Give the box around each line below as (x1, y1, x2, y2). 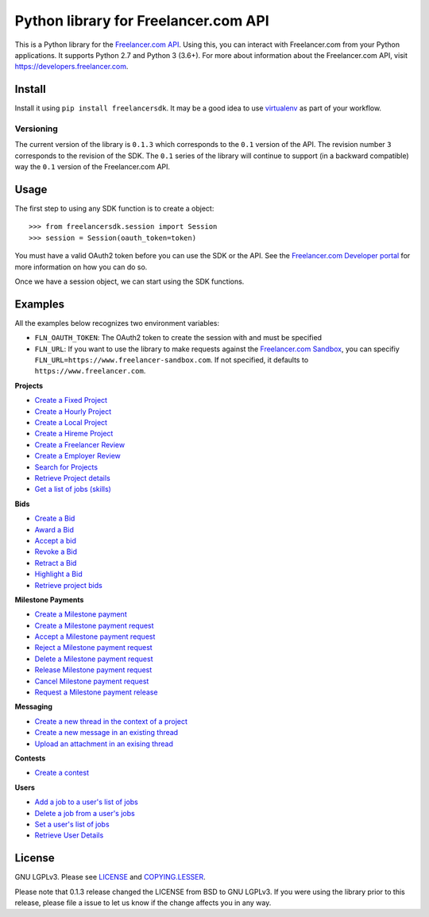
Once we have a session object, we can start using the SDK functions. (14, 277, 245, 286)
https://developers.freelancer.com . (14, 62, 129, 72)
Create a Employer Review (34, 451, 121, 461)
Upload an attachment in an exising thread (34, 739, 174, 749)
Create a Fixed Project (34, 396, 107, 405)
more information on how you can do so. (14, 262, 148, 272)
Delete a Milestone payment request (34, 654, 153, 664)
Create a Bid (34, 513, 75, 524)
